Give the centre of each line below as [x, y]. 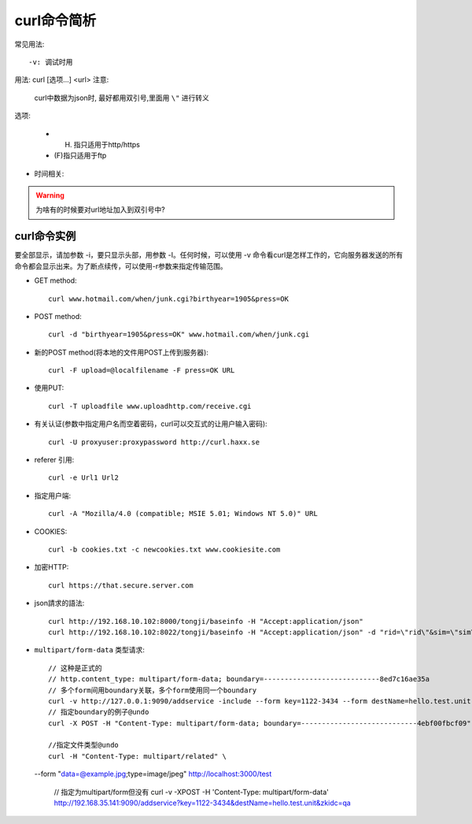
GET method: [56, 280]
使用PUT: [49, 388]
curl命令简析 [55, 20]
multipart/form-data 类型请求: [90, 650]
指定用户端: [53, 496]
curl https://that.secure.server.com [121, 585]
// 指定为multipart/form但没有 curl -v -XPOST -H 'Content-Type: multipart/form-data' [192, 792]
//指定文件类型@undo [84, 745]
